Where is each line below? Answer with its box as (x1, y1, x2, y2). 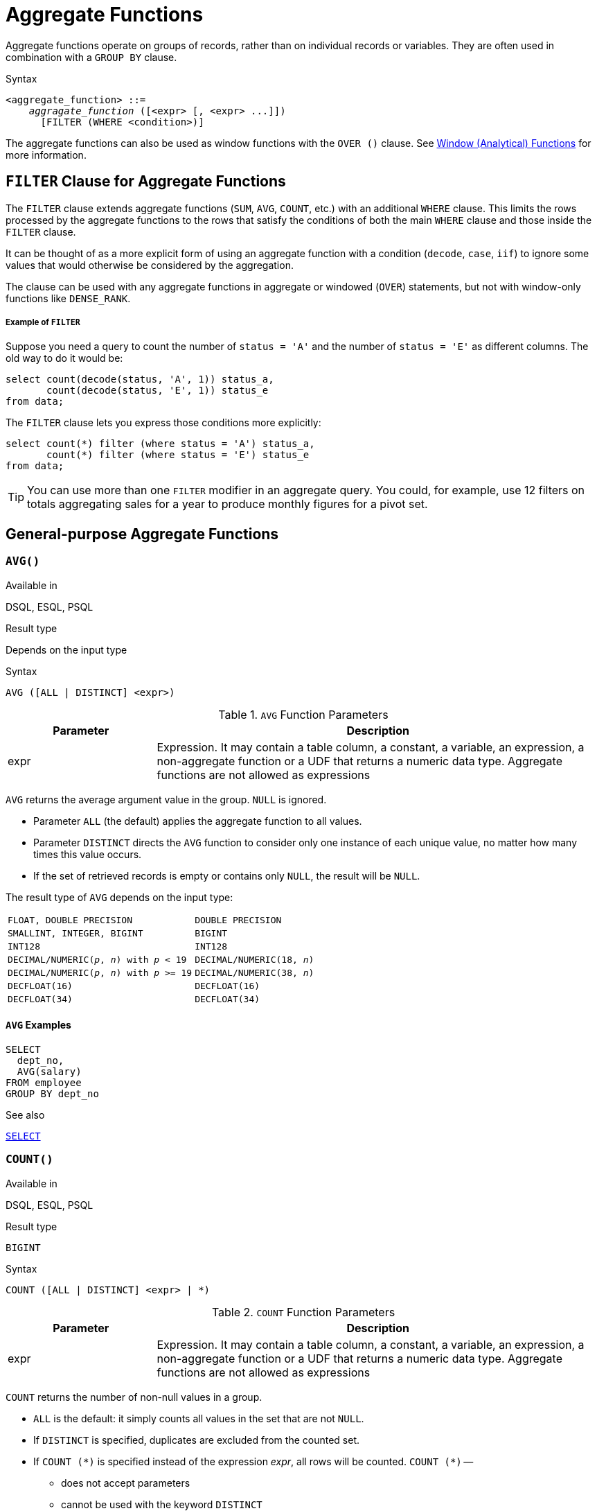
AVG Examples (6, 1019, 71, 1031)
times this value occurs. (33, 848, 142, 860)
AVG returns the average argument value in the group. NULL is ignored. (6, 793, 327, 805)
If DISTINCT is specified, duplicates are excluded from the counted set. (33, 1433, 359, 1446)
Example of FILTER (6, 317, 80, 327)
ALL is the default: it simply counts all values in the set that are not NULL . (33, 1412, 364, 1424)
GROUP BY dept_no (6, 1088, 99, 1099)
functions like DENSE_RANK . (6, 292, 131, 304)
